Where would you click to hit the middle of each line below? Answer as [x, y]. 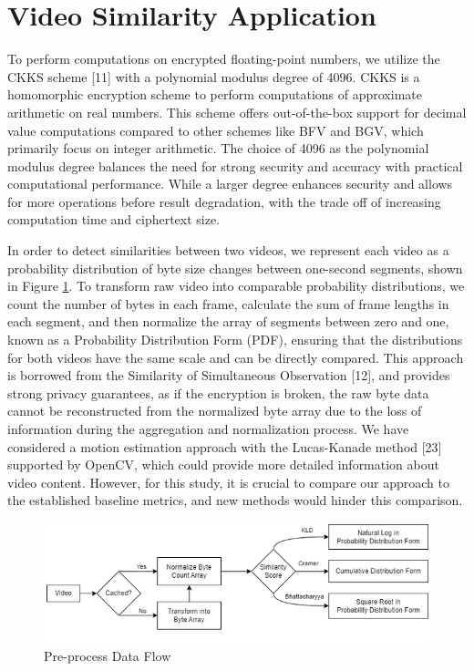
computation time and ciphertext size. [114, 219]
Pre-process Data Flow [108, 655]
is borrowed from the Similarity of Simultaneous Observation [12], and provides [229, 375]
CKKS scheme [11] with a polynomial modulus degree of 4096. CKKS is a [214, 76]
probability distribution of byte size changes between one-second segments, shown [235, 268]
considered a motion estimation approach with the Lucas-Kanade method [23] [225, 446]
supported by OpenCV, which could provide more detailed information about [223, 465]
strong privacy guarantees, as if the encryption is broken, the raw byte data [218, 392]
